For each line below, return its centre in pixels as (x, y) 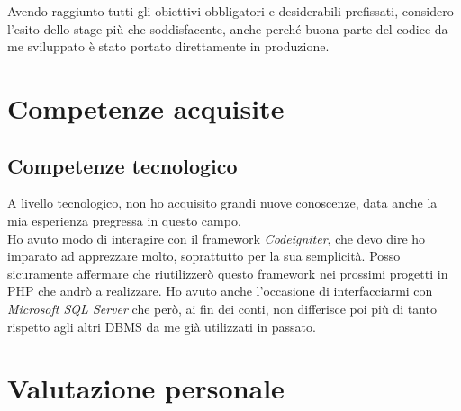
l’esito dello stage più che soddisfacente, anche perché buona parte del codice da (228, 28)
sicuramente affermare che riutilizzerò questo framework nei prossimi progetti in (228, 273)
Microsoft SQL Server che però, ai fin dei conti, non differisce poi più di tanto (222, 308)
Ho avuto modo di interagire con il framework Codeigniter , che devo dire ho (217, 238)
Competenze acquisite (146, 107)
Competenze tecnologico (122, 165)
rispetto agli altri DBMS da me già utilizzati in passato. (162, 326)
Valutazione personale (146, 388)
